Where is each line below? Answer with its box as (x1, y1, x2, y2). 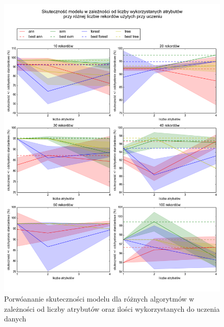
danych (4, 313, 26, 324)
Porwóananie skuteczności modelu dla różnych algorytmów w (4, 293, 194, 304)
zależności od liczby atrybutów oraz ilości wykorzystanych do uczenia (4, 303, 220, 314)
